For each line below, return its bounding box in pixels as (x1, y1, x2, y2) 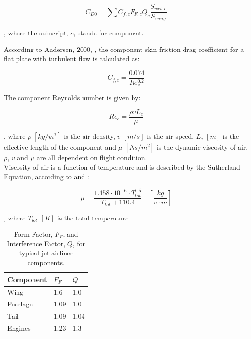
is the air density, (64, 131, 115, 141)
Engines (7, 323, 31, 333)
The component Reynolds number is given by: (4, 92, 141, 102)
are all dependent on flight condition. (36, 152, 147, 162)
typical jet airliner (19, 248, 73, 258)
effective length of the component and (4, 141, 116, 152)
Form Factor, (14, 229, 53, 239)
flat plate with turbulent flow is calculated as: (4, 53, 140, 64)
